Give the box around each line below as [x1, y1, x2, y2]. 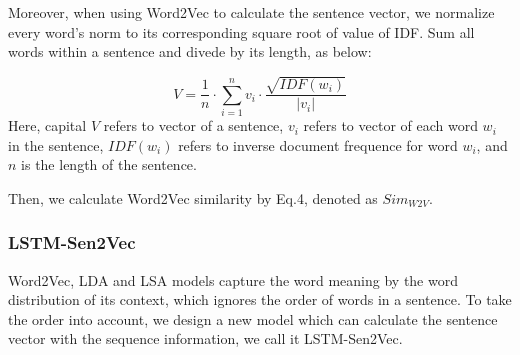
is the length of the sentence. [21, 154, 197, 175]
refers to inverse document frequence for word [178, 134, 458, 155]
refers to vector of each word [303, 115, 478, 136]
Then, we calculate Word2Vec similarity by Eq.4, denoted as [8, 187, 378, 208]
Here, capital [8, 115, 87, 136]
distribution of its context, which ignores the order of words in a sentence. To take [8, 289, 512, 310]
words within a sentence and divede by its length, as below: [8, 41, 372, 62]
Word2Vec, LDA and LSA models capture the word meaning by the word [8, 269, 458, 290]
